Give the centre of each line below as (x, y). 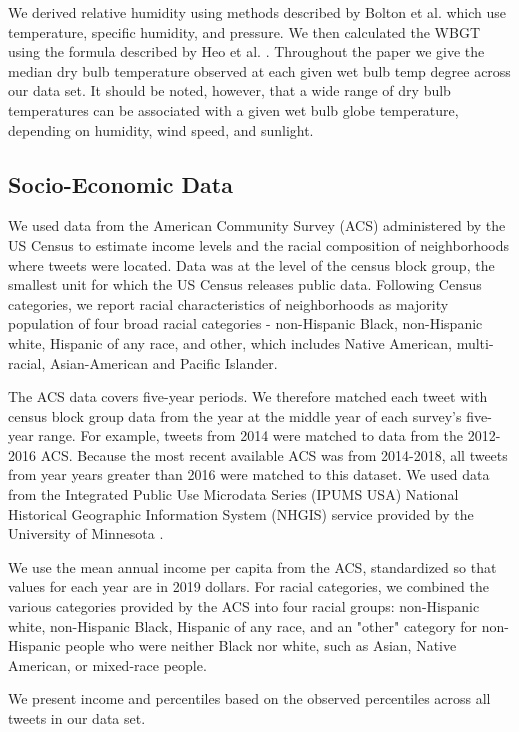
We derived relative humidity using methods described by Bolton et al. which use (257, 12)
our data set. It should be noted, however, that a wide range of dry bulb (229, 90)
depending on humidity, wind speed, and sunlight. (161, 129)
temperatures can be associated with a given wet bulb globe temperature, (233, 109)
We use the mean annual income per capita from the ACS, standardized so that (252, 566)
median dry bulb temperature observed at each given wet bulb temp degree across (259, 70)
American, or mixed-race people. (107, 664)
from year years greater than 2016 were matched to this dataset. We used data (249, 474)
